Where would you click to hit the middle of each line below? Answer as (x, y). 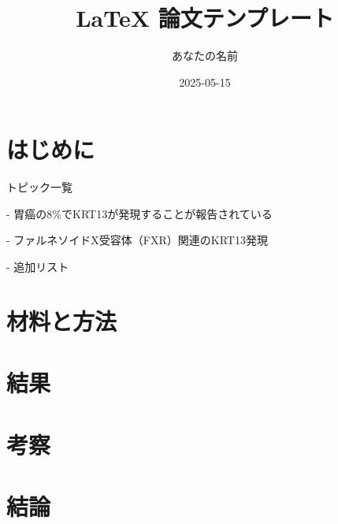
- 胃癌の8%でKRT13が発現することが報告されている (139, 213)
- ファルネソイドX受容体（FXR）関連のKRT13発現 (137, 240)
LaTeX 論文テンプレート (205, 18)
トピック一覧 (39, 187)
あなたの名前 (205, 56)
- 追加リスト (38, 267)
